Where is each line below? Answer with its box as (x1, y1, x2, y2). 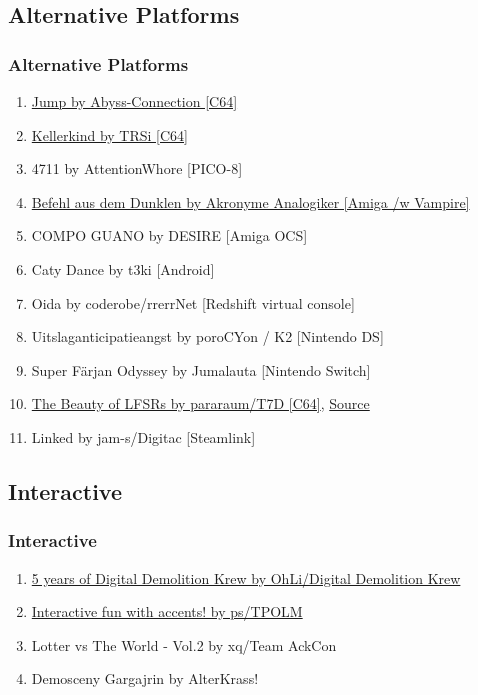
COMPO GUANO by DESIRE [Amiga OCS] (31, 225, 308, 246)
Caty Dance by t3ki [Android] (31, 258, 215, 279)
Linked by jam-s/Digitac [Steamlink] (31, 426, 256, 447)
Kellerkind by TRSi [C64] (31, 124, 188, 145)
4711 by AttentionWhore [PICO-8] (31, 158, 243, 179)
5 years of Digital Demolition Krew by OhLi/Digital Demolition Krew (31, 567, 461, 588)
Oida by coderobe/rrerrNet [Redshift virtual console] (31, 292, 355, 313)
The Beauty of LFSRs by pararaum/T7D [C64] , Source (31, 393, 370, 414)
